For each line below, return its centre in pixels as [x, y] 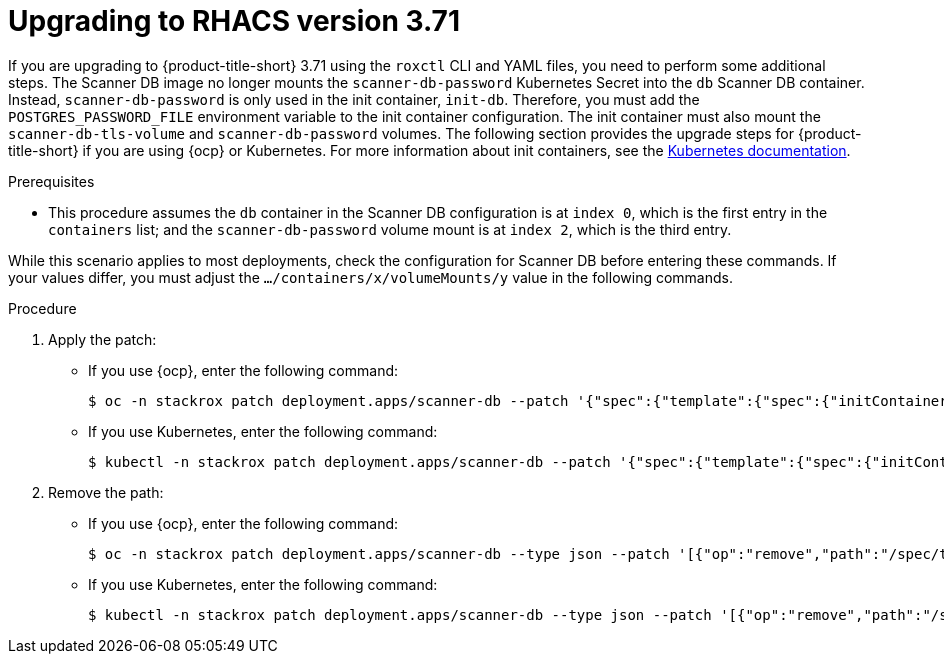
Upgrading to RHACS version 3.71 [234, 21]
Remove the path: [106, 492]
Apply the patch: [102, 339]
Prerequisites [51, 181]
